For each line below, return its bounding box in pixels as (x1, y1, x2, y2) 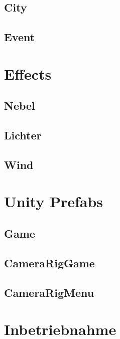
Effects (4, 63, 52, 84)
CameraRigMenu (4, 284, 94, 300)
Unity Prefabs (4, 191, 103, 212)
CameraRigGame (4, 255, 95, 270)
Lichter (4, 127, 42, 143)
